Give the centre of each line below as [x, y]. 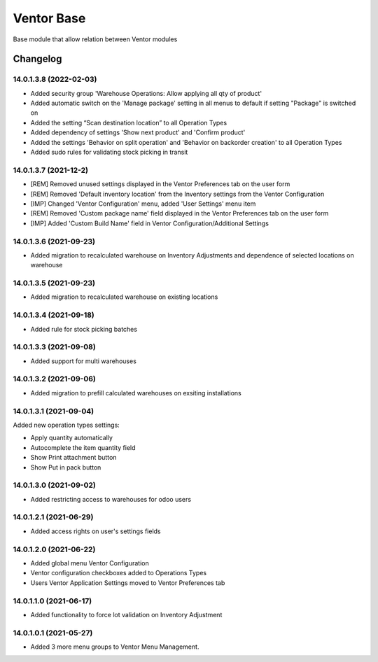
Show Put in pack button [66, 467]
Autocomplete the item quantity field [83, 447]
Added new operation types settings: [66, 425]
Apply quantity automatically [72, 438]
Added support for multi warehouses [83, 361]
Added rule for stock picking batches [84, 329]
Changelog [37, 59]
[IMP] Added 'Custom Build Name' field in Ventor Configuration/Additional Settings [150, 223]
